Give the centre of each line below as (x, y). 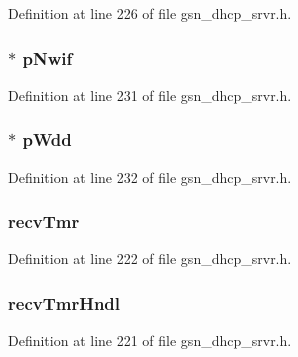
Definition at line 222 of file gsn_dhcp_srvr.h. (150, 258)
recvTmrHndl (64, 302)
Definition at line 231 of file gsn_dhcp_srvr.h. (150, 94)
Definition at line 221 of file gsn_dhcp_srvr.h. (150, 340)
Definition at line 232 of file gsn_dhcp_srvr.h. (150, 176)
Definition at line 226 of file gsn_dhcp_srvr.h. (150, 13)
